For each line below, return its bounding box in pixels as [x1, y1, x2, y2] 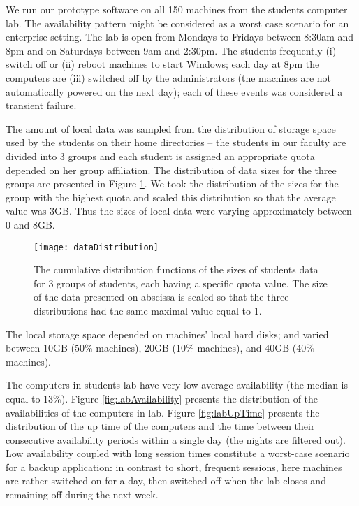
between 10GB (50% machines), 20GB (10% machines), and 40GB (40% [6, 340, 314, 355]
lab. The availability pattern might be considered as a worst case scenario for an [6, 15, 349, 30]
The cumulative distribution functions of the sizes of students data [34, 262, 318, 277]
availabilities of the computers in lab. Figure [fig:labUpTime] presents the [6, 405, 320, 419]
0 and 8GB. [6, 217, 55, 231]
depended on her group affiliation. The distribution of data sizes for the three [6, 162, 337, 177]
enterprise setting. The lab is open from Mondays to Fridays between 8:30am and [6, 29, 354, 44]
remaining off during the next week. [6, 487, 159, 502]
